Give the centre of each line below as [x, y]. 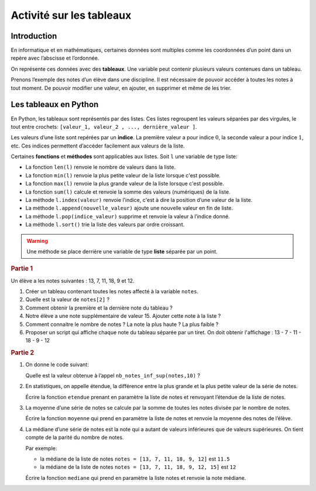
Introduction [34, 36]
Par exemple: [41, 448]
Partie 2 [23, 353]
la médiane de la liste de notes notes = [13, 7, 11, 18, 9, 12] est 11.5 [135, 459]
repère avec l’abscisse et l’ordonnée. [55, 58]
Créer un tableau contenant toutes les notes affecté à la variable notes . [112, 291]
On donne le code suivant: [57, 365]
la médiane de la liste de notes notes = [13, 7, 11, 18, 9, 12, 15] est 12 [138, 467]
